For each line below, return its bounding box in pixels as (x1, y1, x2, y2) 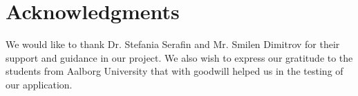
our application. (6, 77, 73, 91)
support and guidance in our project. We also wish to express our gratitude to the (6, 50, 353, 64)
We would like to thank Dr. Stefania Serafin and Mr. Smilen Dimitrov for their (6, 37, 340, 51)
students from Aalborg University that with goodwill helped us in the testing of (6, 64, 343, 78)
